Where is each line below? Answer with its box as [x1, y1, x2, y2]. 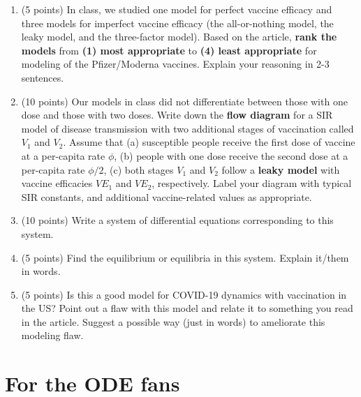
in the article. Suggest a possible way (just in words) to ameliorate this [21, 314, 325, 329]
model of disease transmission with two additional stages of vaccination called [21, 121, 354, 135]
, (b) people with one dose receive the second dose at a [114, 148, 348, 163]
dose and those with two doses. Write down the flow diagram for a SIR [21, 107, 333, 122]
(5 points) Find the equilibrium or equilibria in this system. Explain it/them [21, 250, 349, 264]
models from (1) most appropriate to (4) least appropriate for [21, 43, 317, 57]
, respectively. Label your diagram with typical [152, 176, 352, 190]
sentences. [21, 70, 64, 84]
